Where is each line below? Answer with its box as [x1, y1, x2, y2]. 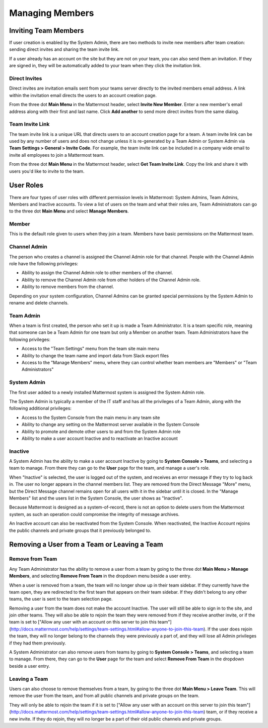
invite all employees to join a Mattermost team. [9, 152, 105, 158]
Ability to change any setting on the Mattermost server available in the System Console [21, 421, 200, 427]
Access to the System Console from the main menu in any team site [21, 415, 160, 420]
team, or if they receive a [206, 709, 258, 715]
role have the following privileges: [9, 261, 78, 266]
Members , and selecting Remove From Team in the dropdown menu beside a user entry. [9, 573, 192, 579]
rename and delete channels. [9, 300, 69, 306]
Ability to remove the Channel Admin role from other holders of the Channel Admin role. [21, 277, 201, 283]
